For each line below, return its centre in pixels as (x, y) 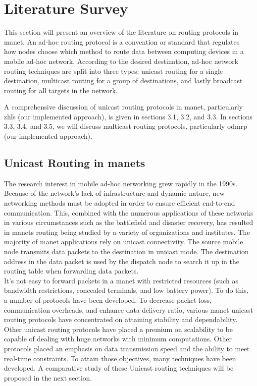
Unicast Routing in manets (75, 163)
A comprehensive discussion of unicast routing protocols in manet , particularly (124, 107)
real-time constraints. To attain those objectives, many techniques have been (120, 358)
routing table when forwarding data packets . (71, 271)
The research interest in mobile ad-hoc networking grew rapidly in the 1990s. (121, 183)
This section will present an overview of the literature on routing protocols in (121, 32)
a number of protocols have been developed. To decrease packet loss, (108, 300)
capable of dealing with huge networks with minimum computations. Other (118, 339)
